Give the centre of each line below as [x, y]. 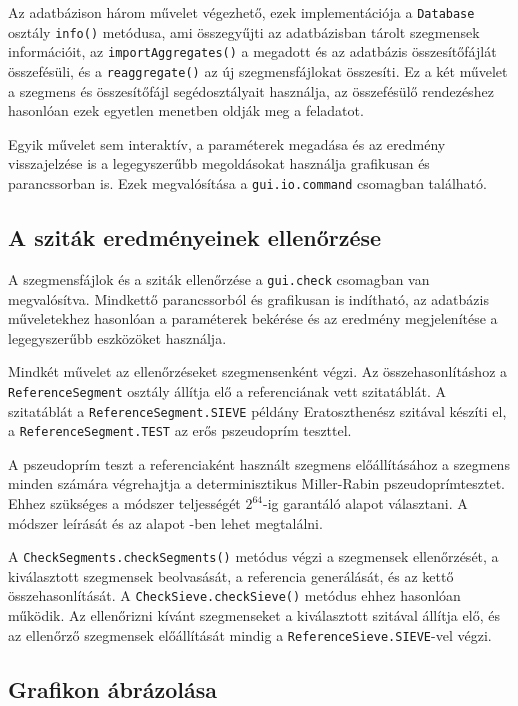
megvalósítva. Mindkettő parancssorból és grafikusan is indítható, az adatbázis [248, 298]
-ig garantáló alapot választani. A [365, 503]
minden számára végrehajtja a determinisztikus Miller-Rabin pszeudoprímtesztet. [256, 483]
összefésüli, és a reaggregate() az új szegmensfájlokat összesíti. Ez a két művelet [258, 70]
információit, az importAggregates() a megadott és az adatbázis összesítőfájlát [252, 51]
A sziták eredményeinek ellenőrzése [195, 237]
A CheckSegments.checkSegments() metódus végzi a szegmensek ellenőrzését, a [253, 556]
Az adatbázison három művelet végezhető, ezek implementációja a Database [241, 12]
